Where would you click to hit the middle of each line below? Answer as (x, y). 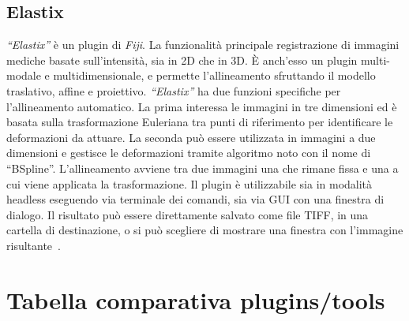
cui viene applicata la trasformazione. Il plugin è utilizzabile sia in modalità (189, 183)
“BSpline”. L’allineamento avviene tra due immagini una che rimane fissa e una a (203, 168)
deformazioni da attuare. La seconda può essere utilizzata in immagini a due (191, 137)
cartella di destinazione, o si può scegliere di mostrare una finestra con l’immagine (205, 230)
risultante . (34, 245)
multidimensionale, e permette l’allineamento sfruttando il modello (214, 75)
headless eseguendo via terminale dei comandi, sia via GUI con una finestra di (195, 199)
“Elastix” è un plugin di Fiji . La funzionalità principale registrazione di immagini (203, 45)
